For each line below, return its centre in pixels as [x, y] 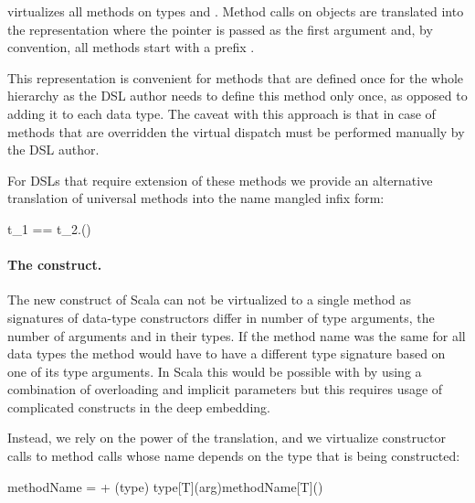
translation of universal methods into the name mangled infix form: [196, 198]
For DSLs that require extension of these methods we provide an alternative [220, 180]
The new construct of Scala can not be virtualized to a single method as [210, 300]
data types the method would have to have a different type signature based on [227, 353]
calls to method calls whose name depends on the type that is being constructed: [234, 456]
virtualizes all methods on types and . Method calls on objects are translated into [236, 11]
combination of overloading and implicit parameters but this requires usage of [225, 389]
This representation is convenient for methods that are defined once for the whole [236, 77]
